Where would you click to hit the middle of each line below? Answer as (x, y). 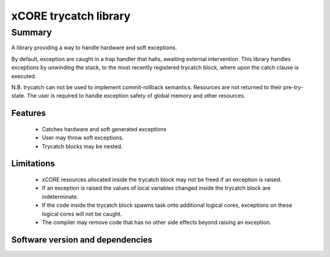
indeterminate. (60, 197)
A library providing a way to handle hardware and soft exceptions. (94, 48)
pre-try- (293, 87)
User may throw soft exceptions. (83, 138)
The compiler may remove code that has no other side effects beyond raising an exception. (156, 222)
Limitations (33, 164)
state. (18, 96)
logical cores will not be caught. (82, 214)
